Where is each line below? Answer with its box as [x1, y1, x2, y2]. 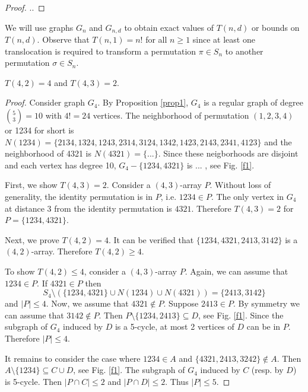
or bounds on [251, 21, 300, 33]
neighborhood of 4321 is [5, 147, 91, 160]
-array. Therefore [31, 245, 93, 257]
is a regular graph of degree [204, 96, 303, 109]
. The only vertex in [211, 190, 284, 202]
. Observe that [37, 33, 90, 46]
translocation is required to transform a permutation [5, 44, 196, 57]
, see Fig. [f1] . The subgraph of [73, 364, 185, 376]
